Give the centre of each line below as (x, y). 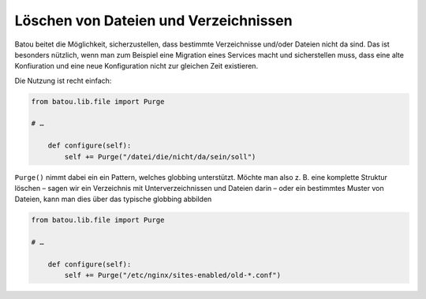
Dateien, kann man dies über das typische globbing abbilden (113, 199)
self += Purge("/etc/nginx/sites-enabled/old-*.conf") (173, 275)
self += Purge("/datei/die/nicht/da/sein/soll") (160, 157)
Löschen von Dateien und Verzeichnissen (153, 21)
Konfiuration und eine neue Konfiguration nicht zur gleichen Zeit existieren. (136, 66)
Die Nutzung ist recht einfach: (63, 80)
